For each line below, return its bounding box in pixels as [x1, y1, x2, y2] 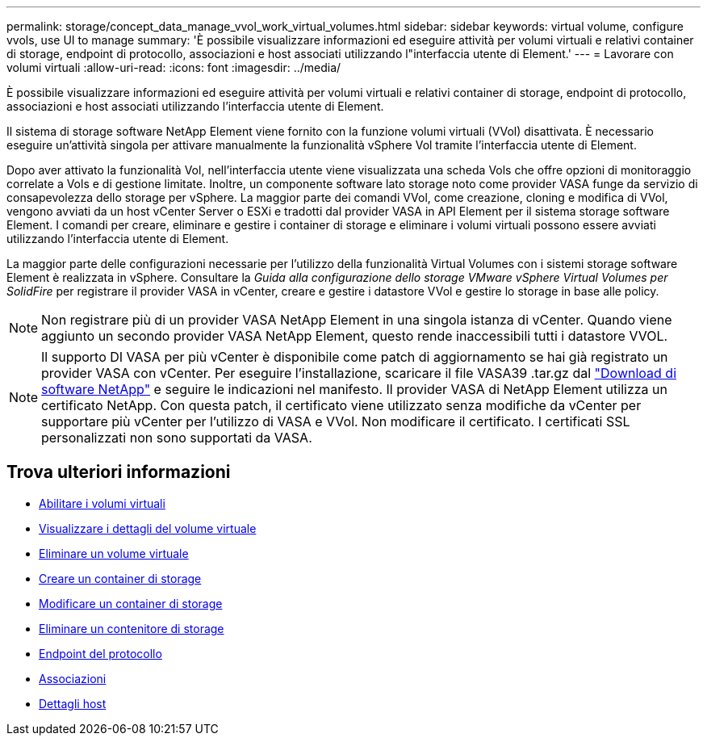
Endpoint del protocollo [39, 646, 162, 660]
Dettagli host [39, 696, 107, 711]
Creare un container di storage [39, 571, 202, 585]
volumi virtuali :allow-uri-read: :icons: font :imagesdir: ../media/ [6, 61, 341, 74]
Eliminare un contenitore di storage [39, 621, 224, 635]
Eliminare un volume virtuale [39, 546, 189, 560]
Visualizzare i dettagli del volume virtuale [39, 521, 257, 535]
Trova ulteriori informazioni [6, 462, 231, 483]
